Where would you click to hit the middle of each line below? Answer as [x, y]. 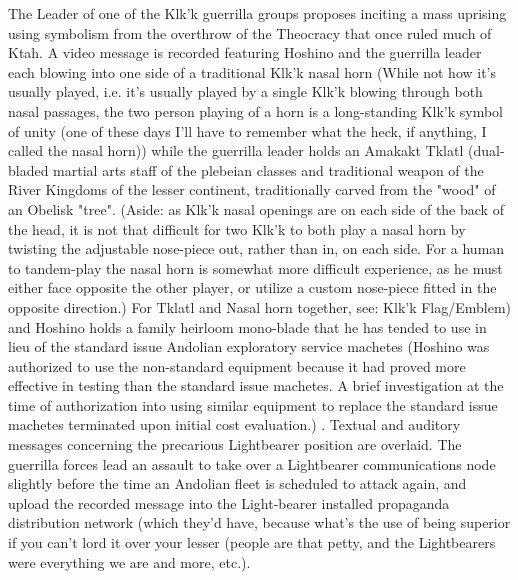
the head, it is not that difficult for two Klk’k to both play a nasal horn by [237, 228]
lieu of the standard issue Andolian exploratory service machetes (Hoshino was [249, 346]
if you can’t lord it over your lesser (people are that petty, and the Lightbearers [252, 542]
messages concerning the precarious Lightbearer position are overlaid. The [235, 444]
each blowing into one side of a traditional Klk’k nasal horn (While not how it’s [252, 71]
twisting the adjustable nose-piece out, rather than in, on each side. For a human [256, 248]
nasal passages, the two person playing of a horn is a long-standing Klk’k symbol [255, 110]
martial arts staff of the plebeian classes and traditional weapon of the [268, 169]
